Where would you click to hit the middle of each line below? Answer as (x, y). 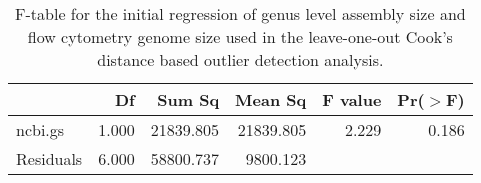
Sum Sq (188, 99)
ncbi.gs (40, 129)
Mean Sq (271, 99)
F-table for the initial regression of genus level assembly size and (240, 13)
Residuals (49, 158)
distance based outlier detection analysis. (240, 59)
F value (352, 99)
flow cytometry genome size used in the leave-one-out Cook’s (240, 36)
